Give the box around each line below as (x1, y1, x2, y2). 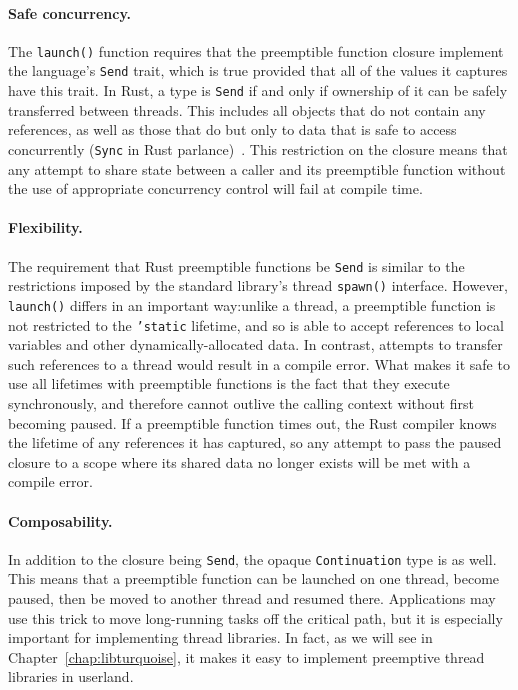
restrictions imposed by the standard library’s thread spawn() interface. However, (8, 275, 509, 296)
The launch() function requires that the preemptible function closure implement (8, 40, 504, 61)
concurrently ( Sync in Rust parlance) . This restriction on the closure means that (8, 138, 508, 159)
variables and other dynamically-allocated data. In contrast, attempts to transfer (8, 334, 503, 355)
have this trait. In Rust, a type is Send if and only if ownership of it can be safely (8, 80, 508, 101)
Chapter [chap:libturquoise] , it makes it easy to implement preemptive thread (8, 646, 485, 667)
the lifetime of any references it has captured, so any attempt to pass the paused (8, 432, 502, 453)
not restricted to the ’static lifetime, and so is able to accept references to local (8, 314, 504, 335)
